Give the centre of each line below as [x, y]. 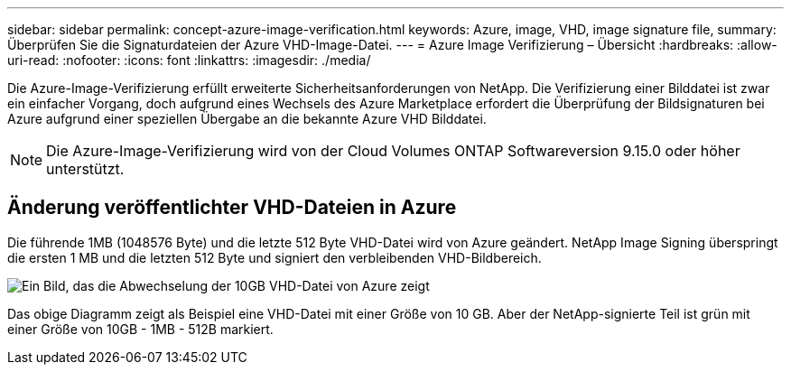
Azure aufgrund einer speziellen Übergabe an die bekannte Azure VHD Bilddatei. [247, 119]
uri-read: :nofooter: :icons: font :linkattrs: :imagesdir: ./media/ [189, 60]
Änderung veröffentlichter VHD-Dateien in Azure [232, 208]
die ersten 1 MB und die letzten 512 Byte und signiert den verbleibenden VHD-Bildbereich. [275, 257]
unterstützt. [85, 169]
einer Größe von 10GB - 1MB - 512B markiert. [140, 329]
